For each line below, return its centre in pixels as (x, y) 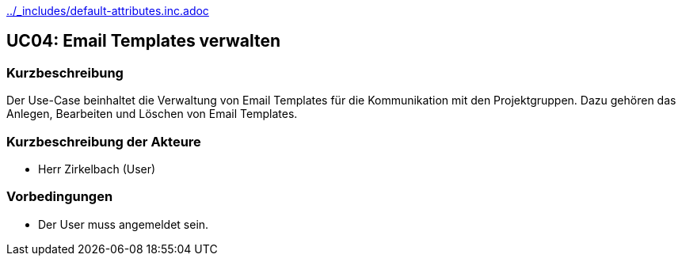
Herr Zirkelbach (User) (97, 169)
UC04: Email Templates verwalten (144, 41)
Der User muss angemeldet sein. (124, 224)
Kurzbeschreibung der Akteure (104, 141)
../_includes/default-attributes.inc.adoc (108, 11)
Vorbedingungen (60, 197)
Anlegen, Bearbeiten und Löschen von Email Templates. (152, 114)
